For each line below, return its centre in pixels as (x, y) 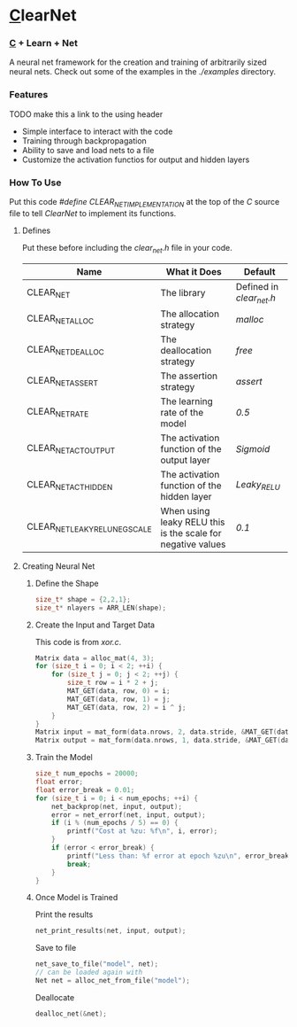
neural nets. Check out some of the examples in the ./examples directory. (143, 72)
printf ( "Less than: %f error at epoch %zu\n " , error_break (178, 856)
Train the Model (64, 758)
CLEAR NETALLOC (60, 319)
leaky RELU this (193, 522)
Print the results (64, 914)
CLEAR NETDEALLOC (65, 350)
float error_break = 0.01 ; (85, 790)
